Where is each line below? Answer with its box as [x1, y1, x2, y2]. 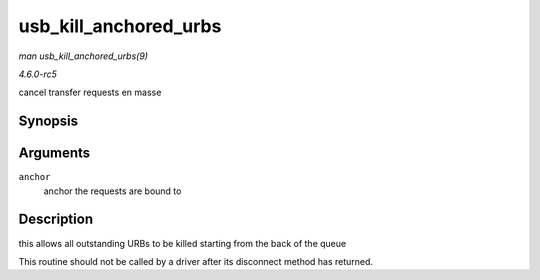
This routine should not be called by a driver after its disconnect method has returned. [18, 255, 374, 267]
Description [18, 211, 94, 228]
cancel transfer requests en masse [18, 86, 162, 99]
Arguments [18, 145, 91, 162]
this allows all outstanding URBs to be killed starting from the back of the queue [18, 237, 347, 249]
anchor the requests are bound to [43, 185, 182, 197]
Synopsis [18, 113, 79, 130]
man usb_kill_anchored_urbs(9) [18, 50, 149, 62]
